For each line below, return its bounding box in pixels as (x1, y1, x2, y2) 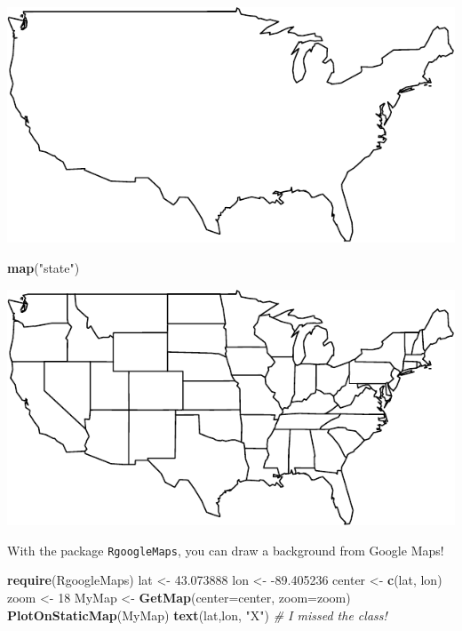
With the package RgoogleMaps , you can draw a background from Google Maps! (7, 540, 444, 559)
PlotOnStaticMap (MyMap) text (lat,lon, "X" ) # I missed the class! (7, 605, 387, 624)
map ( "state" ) (7, 259, 80, 277)
